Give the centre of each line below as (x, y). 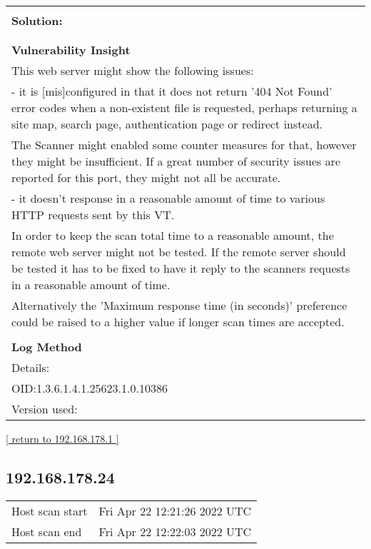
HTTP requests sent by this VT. (93, 215)
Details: (31, 367)
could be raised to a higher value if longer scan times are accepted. (178, 322)
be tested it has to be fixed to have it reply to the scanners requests (181, 268)
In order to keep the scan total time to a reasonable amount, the (173, 235)
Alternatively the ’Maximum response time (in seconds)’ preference (179, 305)
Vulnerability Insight (71, 50)
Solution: (37, 20)
